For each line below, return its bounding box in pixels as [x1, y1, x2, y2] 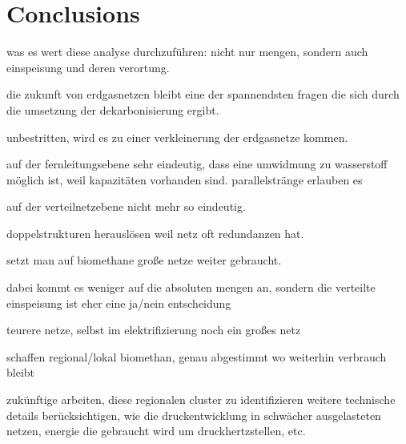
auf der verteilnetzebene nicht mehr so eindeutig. [6, 198, 246, 215]
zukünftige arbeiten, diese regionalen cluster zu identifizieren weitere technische [6, 391, 396, 408]
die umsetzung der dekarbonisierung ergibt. [6, 101, 219, 118]
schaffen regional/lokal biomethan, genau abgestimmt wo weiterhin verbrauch [6, 348, 387, 365]
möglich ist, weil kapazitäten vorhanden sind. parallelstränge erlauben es [6, 171, 363, 188]
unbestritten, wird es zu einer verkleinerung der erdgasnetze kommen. [6, 128, 348, 145]
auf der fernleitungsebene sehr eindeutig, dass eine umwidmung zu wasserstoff [6, 155, 388, 172]
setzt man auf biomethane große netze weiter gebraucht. [6, 252, 282, 268]
